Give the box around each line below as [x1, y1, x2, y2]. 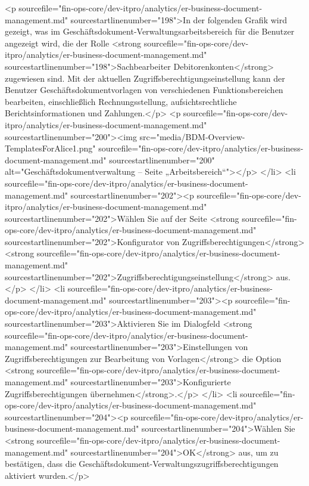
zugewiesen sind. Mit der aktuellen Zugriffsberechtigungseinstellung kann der [5, 72, 285, 84]
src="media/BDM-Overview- [139, 130, 245, 143]
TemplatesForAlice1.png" [5, 142, 96, 154]
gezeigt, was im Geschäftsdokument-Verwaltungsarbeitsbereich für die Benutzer [5, 25, 295, 38]
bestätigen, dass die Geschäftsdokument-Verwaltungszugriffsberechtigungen [5, 457, 279, 470]
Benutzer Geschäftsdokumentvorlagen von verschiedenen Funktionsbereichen [5, 83, 283, 96]
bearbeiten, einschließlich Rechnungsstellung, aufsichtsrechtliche [5, 95, 237, 107]
